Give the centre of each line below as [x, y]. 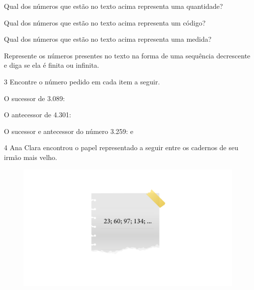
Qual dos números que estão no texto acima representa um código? [105, 22]
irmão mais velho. [31, 157]
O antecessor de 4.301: [38, 115]
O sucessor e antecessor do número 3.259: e [69, 131]
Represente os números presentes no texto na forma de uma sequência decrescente [127, 55]
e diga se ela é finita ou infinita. [52, 65]
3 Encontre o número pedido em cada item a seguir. [82, 81]
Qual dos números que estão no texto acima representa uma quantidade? [113, 6]
